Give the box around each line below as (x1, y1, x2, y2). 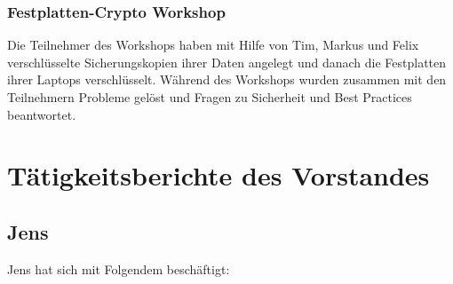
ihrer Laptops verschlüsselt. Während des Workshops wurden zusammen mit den (7, 70, 447, 89)
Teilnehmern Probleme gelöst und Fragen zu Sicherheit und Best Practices (7, 88, 412, 106)
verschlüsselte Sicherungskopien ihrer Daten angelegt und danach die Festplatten (7, 52, 447, 71)
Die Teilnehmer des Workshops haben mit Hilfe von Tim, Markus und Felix (7, 35, 419, 54)
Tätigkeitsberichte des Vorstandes (7, 157, 430, 193)
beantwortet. (7, 105, 76, 123)
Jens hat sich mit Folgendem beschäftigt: (7, 259, 230, 278)
